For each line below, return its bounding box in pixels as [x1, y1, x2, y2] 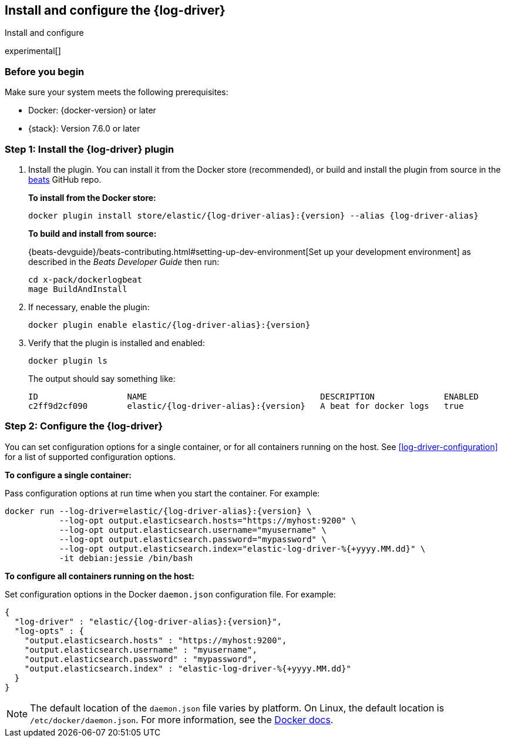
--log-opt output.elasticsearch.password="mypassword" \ [59, 534, 326, 544]
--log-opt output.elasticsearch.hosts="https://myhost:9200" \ [59, 515, 356, 525]
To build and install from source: [28, 228, 157, 239]
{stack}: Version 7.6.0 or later [28, 123, 140, 134]
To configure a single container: [5, 469, 132, 480]
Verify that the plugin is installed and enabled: [28, 337, 205, 348]
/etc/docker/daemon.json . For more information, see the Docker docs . [30, 713, 334, 726]
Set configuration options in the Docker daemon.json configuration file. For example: [5, 589, 336, 599]
